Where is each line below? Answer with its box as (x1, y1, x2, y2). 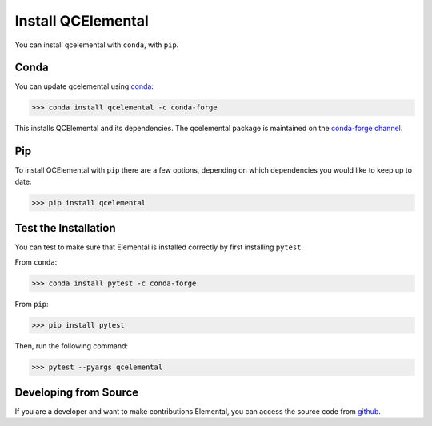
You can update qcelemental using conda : (14, 82, 154, 91)
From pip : (14, 299, 49, 309)
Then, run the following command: (14, 340, 128, 351)
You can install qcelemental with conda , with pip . (14, 40, 179, 50)
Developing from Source (14, 385, 139, 399)
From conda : (14, 257, 58, 267)
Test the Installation (14, 221, 116, 235)
